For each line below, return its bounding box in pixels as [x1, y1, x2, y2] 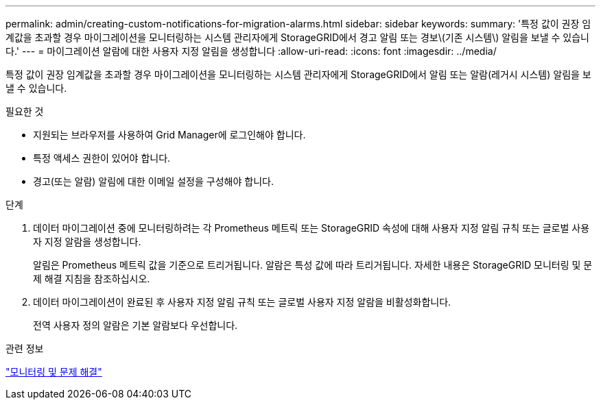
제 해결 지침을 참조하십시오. [33, 273, 150, 284]
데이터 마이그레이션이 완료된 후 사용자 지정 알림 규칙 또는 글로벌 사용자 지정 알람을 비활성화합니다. [33, 296, 451, 308]
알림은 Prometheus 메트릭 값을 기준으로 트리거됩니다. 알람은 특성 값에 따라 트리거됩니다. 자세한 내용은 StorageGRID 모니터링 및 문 [33, 259, 593, 271]
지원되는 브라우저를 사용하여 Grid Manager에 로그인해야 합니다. [33, 129, 306, 140]
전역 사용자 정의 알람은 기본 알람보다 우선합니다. [33, 319, 238, 331]
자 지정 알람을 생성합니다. [33, 236, 141, 247]
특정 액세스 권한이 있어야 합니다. [33, 152, 171, 164]
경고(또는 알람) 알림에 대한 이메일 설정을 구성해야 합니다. [33, 175, 274, 187]
